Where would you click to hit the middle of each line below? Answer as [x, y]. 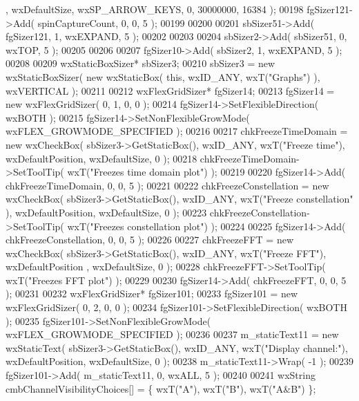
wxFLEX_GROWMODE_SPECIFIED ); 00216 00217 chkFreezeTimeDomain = [177, 131]
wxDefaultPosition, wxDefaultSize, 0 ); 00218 [101, 158]
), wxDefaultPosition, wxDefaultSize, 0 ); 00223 [106, 212]
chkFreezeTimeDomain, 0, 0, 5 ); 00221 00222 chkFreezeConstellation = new [167, 185]
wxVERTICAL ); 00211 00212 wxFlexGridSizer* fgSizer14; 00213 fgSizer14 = [170, 90]
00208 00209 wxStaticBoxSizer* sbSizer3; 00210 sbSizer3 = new [140, 63]
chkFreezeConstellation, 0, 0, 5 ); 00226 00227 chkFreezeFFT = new [150, 240]
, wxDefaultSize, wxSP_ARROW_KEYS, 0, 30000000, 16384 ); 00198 [155, 9]
